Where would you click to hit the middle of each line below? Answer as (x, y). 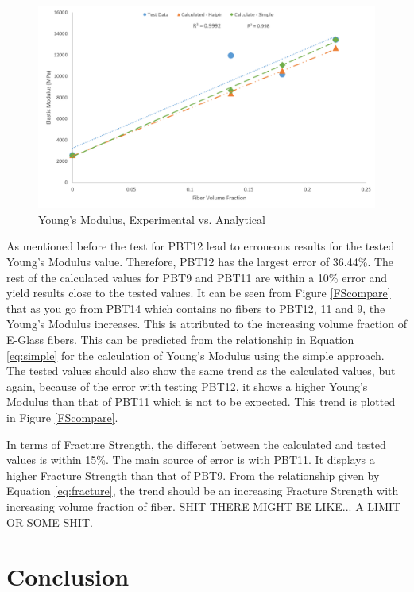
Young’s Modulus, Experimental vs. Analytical (152, 219)
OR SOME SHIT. (50, 522)
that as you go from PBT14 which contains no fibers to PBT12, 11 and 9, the (196, 308)
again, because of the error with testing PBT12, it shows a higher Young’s (187, 386)
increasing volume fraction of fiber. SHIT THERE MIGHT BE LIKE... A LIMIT (204, 506)
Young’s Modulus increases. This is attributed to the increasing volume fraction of (207, 324)
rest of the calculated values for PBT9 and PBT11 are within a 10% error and (197, 277)
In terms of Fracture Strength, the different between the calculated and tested (196, 444)
